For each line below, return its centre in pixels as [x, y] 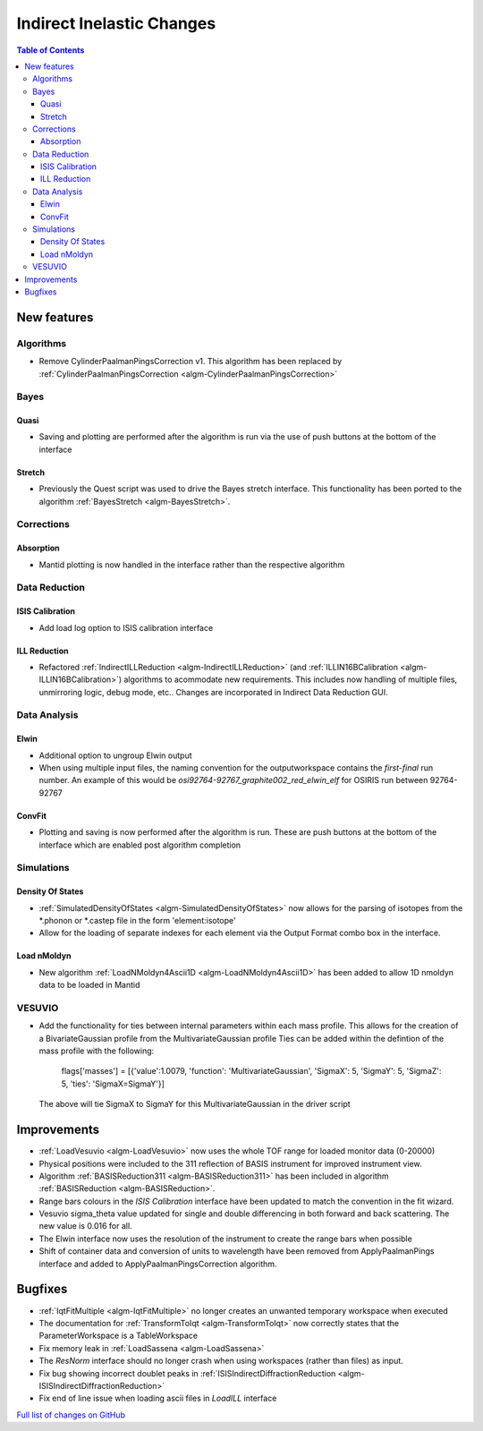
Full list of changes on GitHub [71, 1415]
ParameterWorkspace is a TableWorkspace [119, 1336]
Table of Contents [51, 50]
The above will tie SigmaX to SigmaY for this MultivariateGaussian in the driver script [195, 1104]
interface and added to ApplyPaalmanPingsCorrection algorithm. [158, 1264]
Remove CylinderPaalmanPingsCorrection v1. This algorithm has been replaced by [191, 362]
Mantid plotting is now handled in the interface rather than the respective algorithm [192, 565]
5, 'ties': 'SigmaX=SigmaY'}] [113, 1084]
